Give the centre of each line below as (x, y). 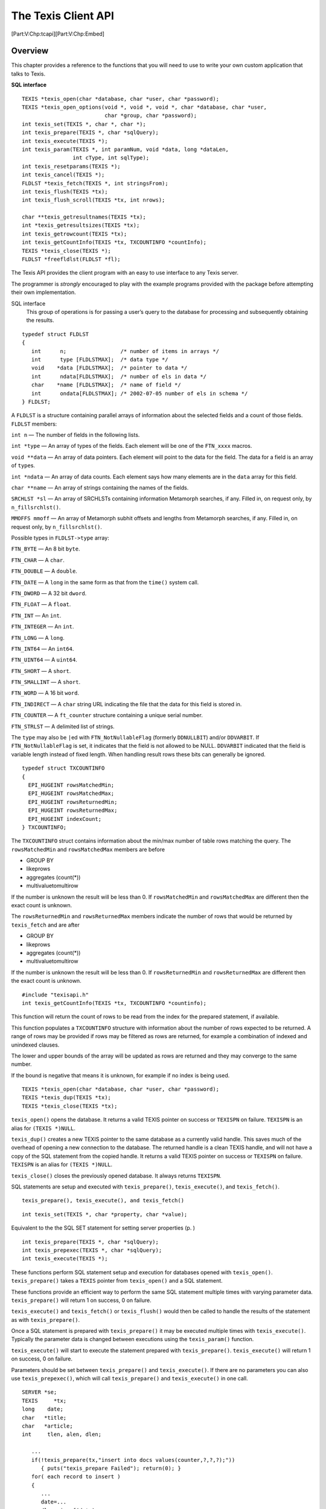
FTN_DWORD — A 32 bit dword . (49, 593)
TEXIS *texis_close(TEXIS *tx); (70, 1106)
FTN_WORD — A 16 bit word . (45, 693)
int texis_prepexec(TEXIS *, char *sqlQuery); (92, 1250)
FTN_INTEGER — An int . (43, 627)
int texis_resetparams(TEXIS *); (71, 166)
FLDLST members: (34, 424)
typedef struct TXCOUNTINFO (63, 768)
